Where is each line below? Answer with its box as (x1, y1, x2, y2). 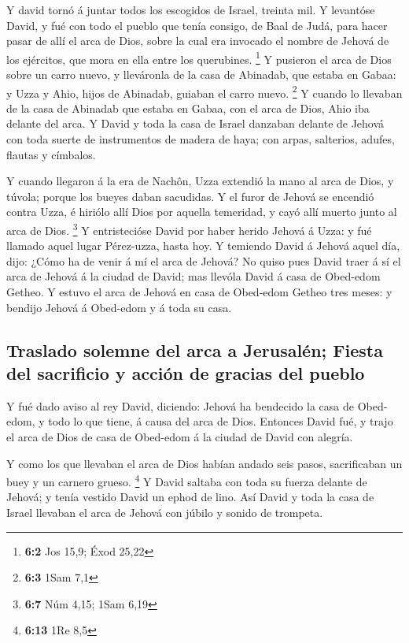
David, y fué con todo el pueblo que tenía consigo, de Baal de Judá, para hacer (6, 17, 388, 33)
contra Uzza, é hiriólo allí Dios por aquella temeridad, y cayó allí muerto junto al (6, 203, 397, 220)
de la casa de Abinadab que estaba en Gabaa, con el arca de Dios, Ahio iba (6, 99, 370, 116)
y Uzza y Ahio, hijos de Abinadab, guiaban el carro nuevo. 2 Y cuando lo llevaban (6, 82, 403, 101)
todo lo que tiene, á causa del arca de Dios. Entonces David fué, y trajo (48, 413, 393, 429)
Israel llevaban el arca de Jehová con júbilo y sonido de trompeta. (6, 504, 323, 521)
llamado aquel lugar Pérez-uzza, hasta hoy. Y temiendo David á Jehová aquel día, (6, 237, 400, 254)
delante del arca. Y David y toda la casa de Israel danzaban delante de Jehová (6, 115, 385, 132)
